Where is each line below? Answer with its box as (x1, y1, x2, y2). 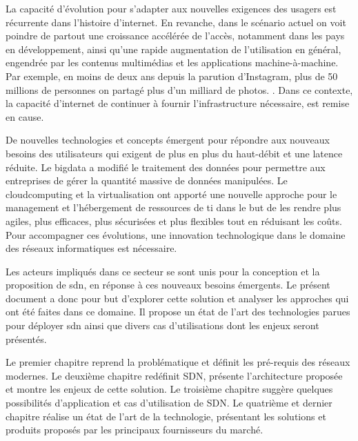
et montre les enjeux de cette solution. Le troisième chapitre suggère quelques (6, 382, 333, 396)
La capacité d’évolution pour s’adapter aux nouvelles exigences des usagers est (6, 1, 337, 15)
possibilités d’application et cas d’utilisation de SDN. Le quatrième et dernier (6, 395, 332, 410)
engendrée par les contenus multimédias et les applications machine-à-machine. (6, 55, 339, 70)
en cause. (6, 109, 44, 124)
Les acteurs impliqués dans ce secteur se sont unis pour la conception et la (6, 264, 320, 278)
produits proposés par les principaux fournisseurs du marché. (6, 422, 263, 437)
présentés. (6, 331, 47, 346)
